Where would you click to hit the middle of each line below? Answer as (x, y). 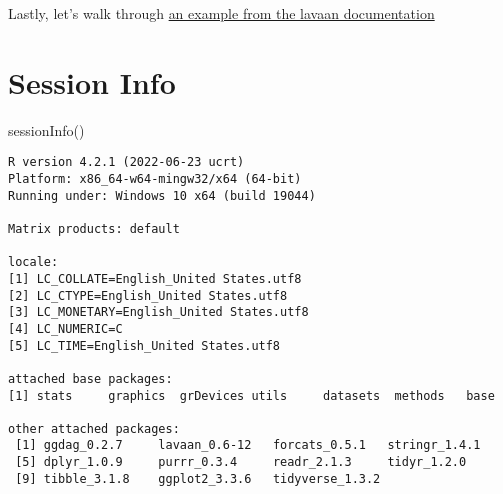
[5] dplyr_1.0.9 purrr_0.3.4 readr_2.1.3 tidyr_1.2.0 (241, 462)
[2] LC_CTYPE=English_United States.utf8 (148, 295)
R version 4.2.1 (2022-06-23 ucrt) (126, 162)
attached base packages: (90, 378)
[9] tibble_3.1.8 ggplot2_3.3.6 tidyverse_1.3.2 (198, 478)
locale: (33, 262)
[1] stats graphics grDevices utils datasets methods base (251, 395)
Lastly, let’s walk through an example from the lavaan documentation (221, 13)
